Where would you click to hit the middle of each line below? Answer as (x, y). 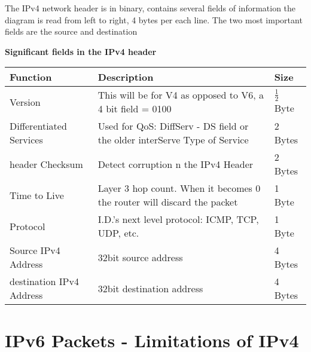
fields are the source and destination (71, 31)
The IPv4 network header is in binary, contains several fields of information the (150, 8)
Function (31, 77)
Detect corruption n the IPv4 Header (176, 164)
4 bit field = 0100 (135, 109)
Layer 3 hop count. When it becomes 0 (179, 188)
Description (126, 77)
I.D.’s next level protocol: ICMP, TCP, (178, 219)
